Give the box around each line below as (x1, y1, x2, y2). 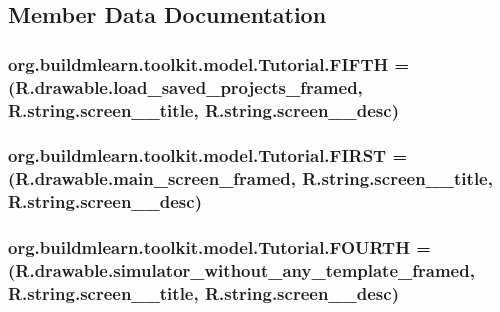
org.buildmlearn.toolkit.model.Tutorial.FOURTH (8, 235, 410, 260)
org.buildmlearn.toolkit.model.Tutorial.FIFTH (8, 51, 389, 76)
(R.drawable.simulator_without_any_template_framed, (8, 258, 475, 282)
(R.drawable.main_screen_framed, (8, 166, 296, 191)
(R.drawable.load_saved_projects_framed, (8, 74, 363, 99)
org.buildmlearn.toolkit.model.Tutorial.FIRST (8, 143, 387, 168)
